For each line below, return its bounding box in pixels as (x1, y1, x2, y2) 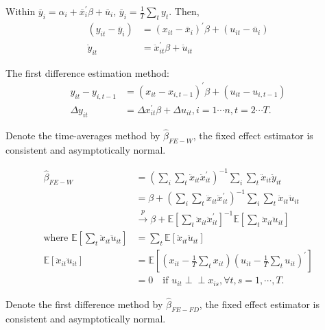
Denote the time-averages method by (5, 128, 160, 142)
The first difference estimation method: (5, 65, 169, 80)
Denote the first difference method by (5, 296, 163, 311)
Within (5, 4, 36, 18)
